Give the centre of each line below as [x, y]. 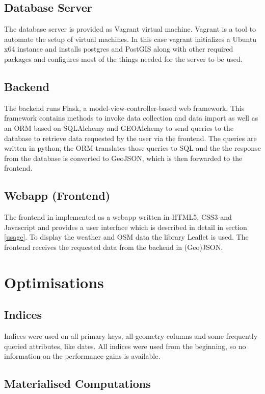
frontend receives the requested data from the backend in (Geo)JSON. [114, 247]
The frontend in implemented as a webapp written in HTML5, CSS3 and [118, 217]
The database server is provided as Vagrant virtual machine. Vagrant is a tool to [130, 29]
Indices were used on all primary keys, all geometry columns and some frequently [131, 336]
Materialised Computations [77, 384]
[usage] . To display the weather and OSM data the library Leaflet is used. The [126, 237]
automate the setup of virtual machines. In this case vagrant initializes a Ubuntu [130, 39]
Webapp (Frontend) [57, 195]
